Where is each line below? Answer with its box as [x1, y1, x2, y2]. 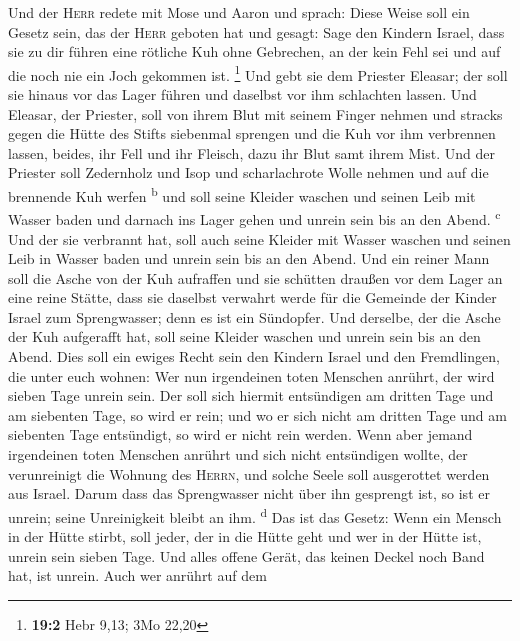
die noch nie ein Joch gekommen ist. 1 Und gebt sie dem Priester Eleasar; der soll [8, 61, 508, 85]
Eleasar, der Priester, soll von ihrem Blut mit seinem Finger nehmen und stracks [8, 103, 503, 124]
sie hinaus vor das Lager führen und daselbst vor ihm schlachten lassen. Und [8, 84, 477, 105]
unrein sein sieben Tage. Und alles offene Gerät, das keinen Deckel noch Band [8, 545, 485, 566]
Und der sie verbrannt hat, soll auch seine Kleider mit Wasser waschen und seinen [8, 228, 511, 249]
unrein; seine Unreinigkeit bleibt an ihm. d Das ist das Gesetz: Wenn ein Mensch [8, 503, 502, 527]
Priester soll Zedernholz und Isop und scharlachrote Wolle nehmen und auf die [8, 162, 489, 183]
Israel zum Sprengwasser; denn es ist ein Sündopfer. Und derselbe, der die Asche [8, 306, 501, 327]
